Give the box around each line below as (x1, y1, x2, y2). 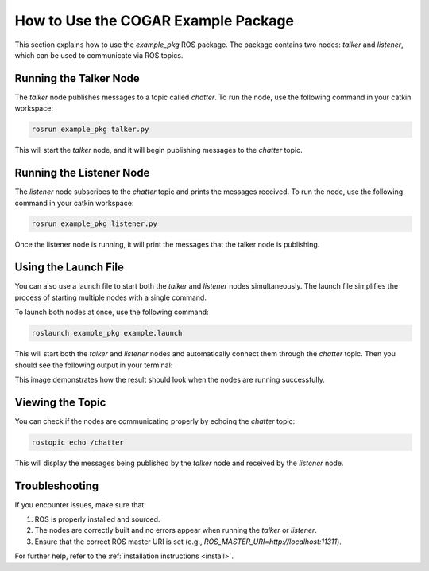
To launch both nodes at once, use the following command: (14, 307, 210, 317)
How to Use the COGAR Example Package (14, 12, 294, 29)
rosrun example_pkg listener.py (31, 219, 158, 228)
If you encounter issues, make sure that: (14, 499, 146, 509)
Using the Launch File (14, 261, 125, 274)
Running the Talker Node (14, 72, 141, 85)
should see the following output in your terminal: (14, 360, 173, 370)
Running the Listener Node (14, 166, 150, 180)
